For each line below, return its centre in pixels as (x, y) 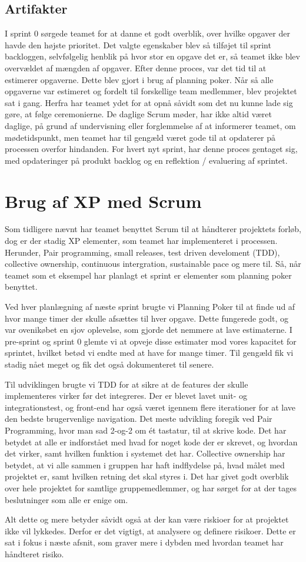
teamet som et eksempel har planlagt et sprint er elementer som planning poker (148, 275)
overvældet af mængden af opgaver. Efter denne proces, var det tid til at (136, 67)
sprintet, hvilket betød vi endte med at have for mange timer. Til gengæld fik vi (149, 353)
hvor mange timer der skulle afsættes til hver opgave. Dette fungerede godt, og (147, 318)
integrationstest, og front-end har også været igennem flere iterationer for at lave (150, 407)
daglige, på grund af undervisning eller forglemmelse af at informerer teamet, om (150, 125)
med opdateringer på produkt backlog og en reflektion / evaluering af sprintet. (146, 160)
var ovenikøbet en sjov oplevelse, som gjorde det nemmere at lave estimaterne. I (149, 330)
